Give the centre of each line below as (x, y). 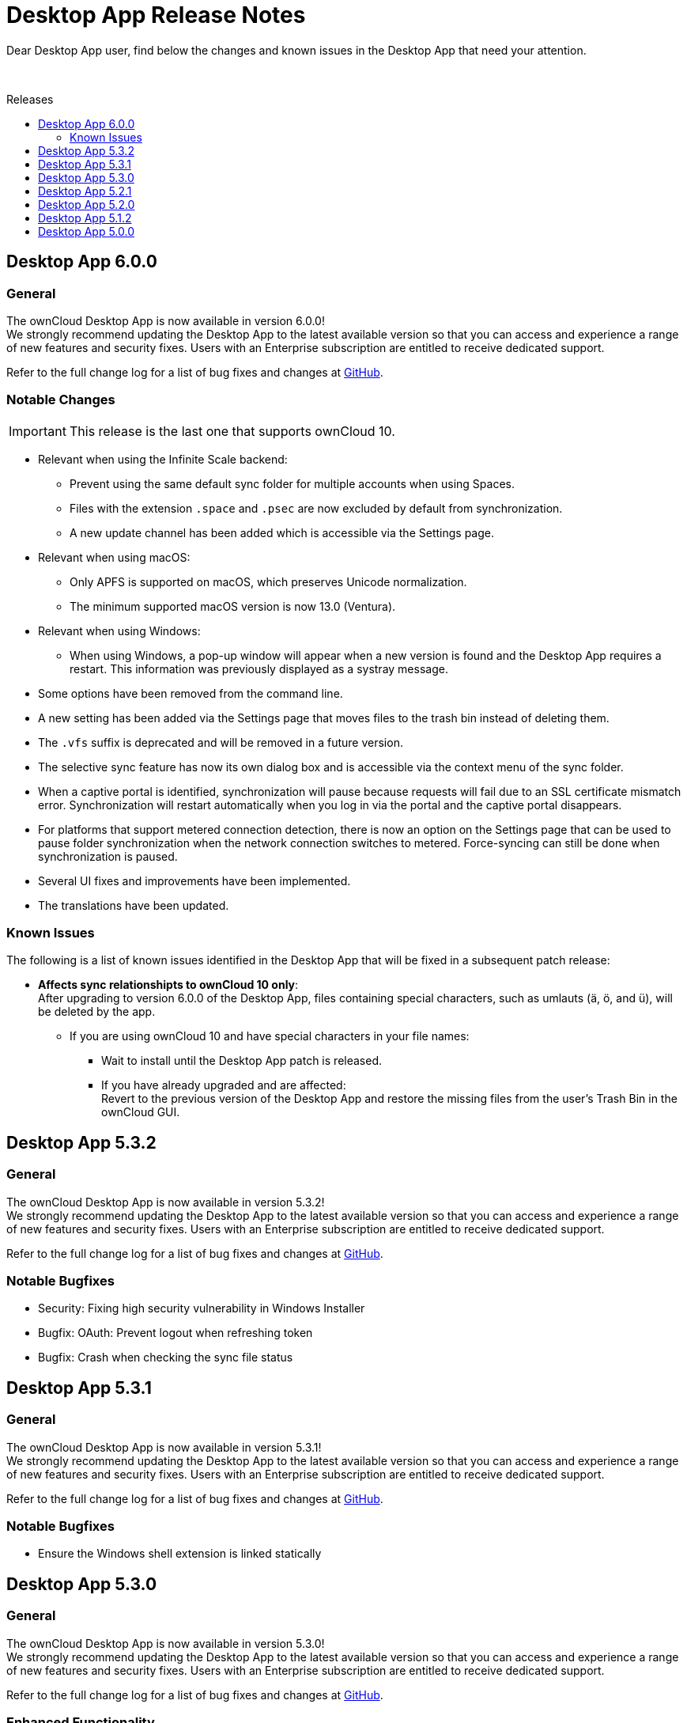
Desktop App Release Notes (156, 15)
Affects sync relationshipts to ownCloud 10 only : (168, 985)
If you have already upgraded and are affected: (224, 1085)
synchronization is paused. (108, 856)
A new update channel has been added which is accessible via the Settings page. (282, 532)
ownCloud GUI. (141, 1112)
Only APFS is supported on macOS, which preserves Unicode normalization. (268, 581)
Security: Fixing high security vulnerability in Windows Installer (202, 1308)
